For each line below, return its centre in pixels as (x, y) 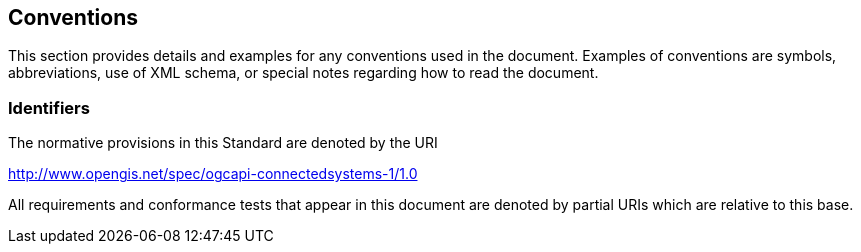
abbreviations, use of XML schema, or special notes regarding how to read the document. (303, 73)
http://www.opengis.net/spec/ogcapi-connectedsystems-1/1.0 (213, 174)
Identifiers (49, 107)
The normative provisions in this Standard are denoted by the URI (223, 143)
